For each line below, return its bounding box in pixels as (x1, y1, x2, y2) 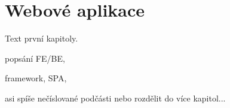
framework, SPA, (5, 72, 67, 84)
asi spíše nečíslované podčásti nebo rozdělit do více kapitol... (5, 91, 226, 104)
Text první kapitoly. (5, 32, 78, 45)
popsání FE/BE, (5, 52, 65, 64)
